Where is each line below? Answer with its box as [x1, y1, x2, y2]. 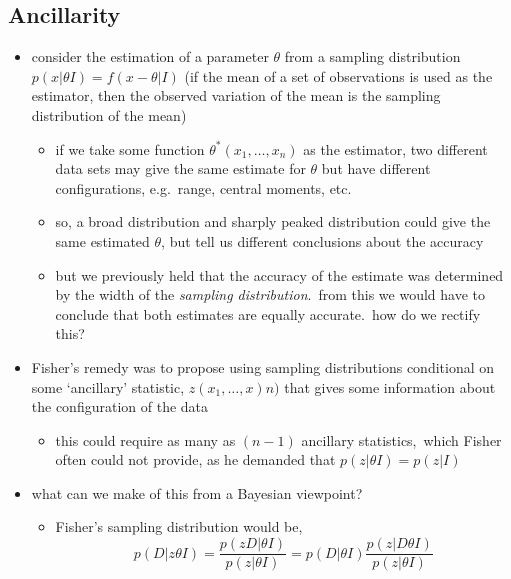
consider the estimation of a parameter [31, 46, 269, 67]
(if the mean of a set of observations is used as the [184, 65, 493, 86]
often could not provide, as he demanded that [55, 449, 336, 470]
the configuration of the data [31, 396, 209, 417]
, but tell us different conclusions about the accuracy [161, 230, 484, 251]
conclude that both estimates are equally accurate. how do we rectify [55, 303, 481, 324]
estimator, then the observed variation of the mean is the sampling [31, 85, 441, 106]
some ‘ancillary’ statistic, [31, 376, 185, 397]
